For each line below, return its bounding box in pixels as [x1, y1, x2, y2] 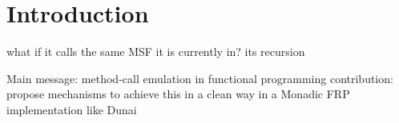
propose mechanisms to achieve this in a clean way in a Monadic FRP [6, 85, 350, 102]
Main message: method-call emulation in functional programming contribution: [6, 69, 393, 86]
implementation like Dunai [6, 101, 137, 117]
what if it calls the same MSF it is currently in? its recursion [6, 43, 305, 60]
